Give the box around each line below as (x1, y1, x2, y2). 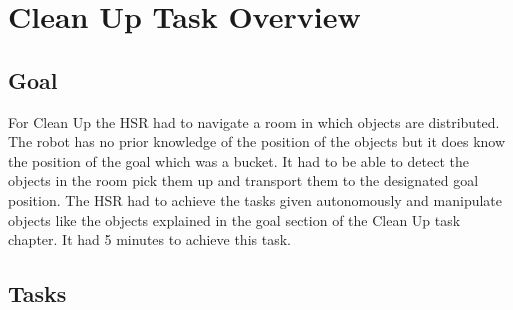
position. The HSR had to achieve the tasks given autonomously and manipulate (8, 189, 503, 210)
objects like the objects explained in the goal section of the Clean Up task (8, 209, 461, 230)
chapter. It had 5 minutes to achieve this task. (8, 229, 291, 250)
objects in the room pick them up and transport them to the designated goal (8, 170, 479, 191)
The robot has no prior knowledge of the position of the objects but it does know (8, 131, 506, 152)
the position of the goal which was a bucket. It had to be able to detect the (8, 150, 469, 171)
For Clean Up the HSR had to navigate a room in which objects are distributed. (8, 111, 500, 132)
